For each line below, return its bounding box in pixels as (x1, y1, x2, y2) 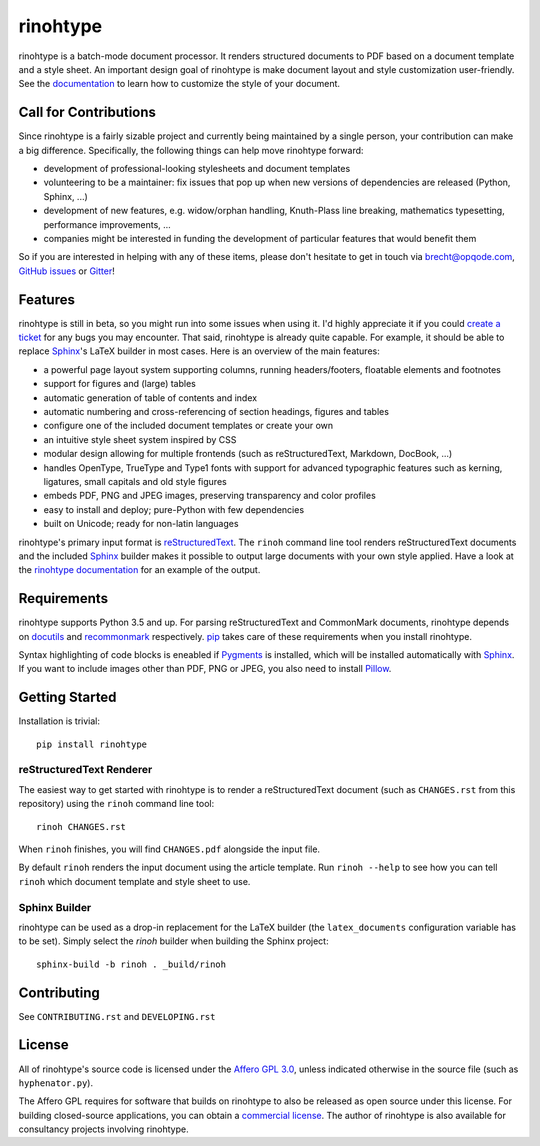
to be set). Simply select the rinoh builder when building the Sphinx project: (18, 935, 329, 947)
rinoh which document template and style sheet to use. (18, 875, 251, 887)
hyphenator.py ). (18, 1076, 94, 1089)
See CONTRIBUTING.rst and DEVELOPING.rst (18, 1010, 216, 1022)
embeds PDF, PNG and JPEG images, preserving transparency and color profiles (43, 490, 377, 502)
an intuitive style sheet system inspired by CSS (43, 433, 237, 445)
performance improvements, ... (43, 218, 172, 230)
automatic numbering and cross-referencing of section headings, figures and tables (43, 406, 390, 417)
